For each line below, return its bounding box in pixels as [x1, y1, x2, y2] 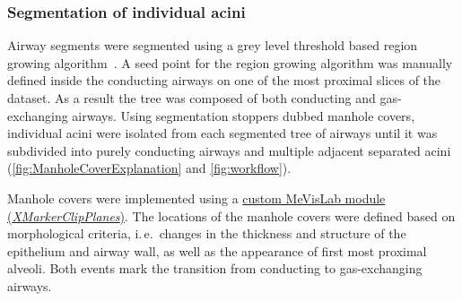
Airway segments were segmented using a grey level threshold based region [7, 36, 418, 55]
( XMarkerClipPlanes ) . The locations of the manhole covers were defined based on [7, 206, 456, 225]
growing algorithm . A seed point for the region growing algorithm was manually [7, 53, 453, 72]
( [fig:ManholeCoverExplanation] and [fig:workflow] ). [7, 159, 292, 177]
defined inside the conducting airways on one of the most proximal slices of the [7, 71, 441, 90]
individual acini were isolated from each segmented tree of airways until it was [7, 124, 438, 142]
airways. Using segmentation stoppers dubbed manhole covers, [72, 106, 415, 125]
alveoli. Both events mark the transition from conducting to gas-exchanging [7, 259, 423, 278]
